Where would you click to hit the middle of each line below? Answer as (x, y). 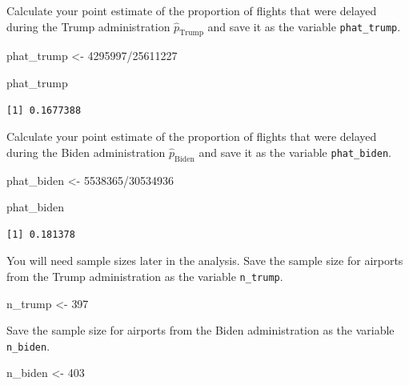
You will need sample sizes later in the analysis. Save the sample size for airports (205, 261)
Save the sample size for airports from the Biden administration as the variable (200, 330)
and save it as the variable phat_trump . (304, 26)
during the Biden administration (86, 152)
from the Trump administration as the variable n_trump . (145, 276)
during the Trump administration (88, 26)
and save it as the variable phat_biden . (295, 152)
